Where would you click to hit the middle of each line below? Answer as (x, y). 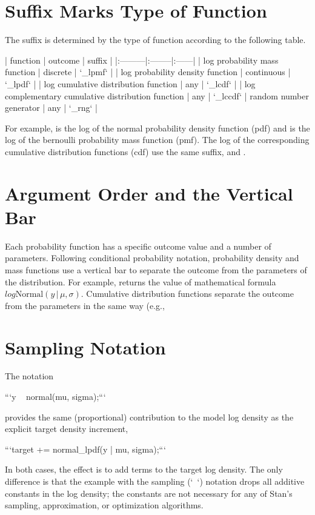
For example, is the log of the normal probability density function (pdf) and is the (157, 128)
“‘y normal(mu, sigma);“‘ (55, 397)
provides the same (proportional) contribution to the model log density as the (149, 417)
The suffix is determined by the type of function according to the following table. (155, 40)
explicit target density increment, (67, 429)
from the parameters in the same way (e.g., (85, 305)
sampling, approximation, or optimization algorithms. (104, 505)
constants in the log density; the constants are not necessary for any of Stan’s (149, 493)
